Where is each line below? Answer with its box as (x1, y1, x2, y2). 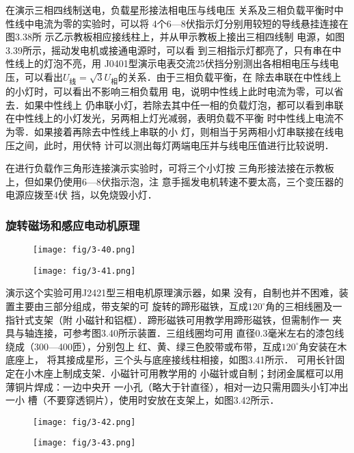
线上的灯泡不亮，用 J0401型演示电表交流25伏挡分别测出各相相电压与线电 (14, 56, 339, 70)
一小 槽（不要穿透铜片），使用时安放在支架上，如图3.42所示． (5, 393, 280, 407)
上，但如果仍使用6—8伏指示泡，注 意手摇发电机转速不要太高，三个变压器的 (5, 174, 344, 188)
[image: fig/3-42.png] (33, 417, 136, 427)
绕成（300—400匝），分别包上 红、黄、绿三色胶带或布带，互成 (5, 339, 282, 353)
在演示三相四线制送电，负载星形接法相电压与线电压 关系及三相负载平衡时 (5, 3, 334, 16)
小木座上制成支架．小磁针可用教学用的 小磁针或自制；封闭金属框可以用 (24, 366, 344, 380)
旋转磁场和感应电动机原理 (5, 216, 140, 233)
